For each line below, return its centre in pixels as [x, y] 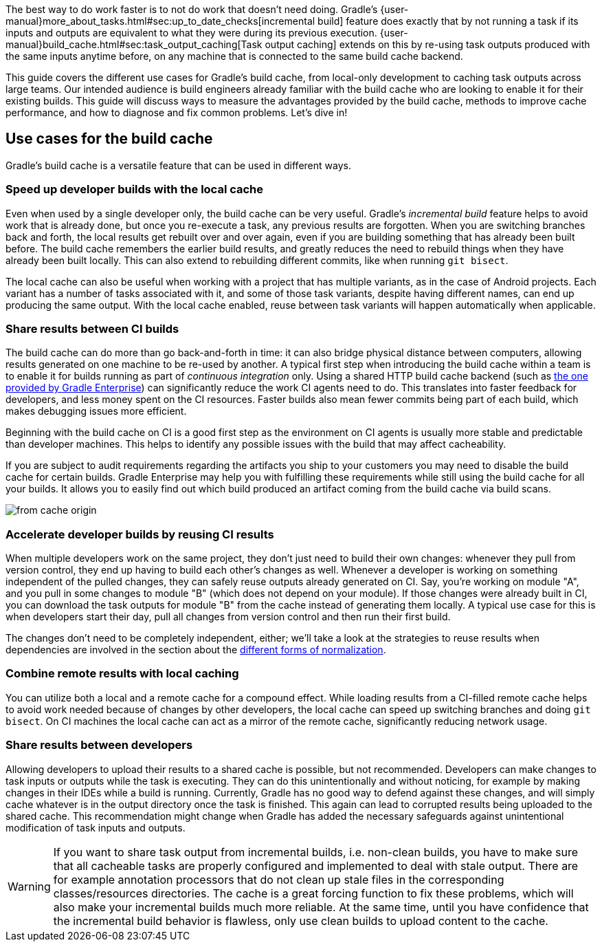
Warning [29, 886]
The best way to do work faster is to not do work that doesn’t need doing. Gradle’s [192, 9]
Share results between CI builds [92, 328]
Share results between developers [99, 745]
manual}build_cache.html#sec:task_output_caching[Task [134, 44]
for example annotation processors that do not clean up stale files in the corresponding [279, 879]
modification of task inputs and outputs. [96, 827]
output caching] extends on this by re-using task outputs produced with [427, 44]
